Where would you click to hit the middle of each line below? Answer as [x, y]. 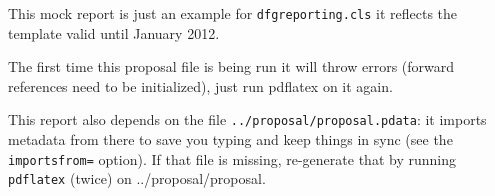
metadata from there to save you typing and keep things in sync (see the [230, 139]
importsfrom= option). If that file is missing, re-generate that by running [232, 158]
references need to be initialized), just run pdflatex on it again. [200, 85]
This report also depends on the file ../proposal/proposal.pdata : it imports [247, 119]
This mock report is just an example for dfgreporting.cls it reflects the [233, 13]
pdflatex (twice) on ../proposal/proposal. [137, 178]
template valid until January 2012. [114, 32]
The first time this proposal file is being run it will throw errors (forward [231, 66]
